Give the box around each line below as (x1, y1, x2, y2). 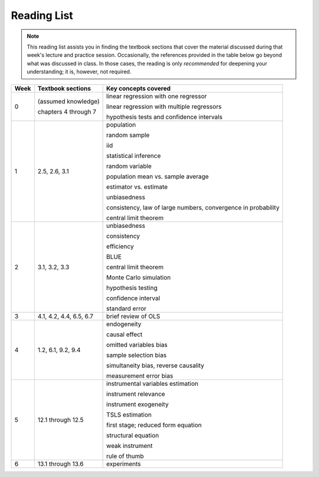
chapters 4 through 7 (37, 107, 97, 115)
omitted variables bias (106, 340, 168, 349)
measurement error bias (106, 372, 174, 380)
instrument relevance (106, 389, 165, 398)
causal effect (106, 330, 143, 339)
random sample (106, 131, 150, 139)
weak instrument (106, 441, 153, 450)
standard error (106, 304, 147, 312)
